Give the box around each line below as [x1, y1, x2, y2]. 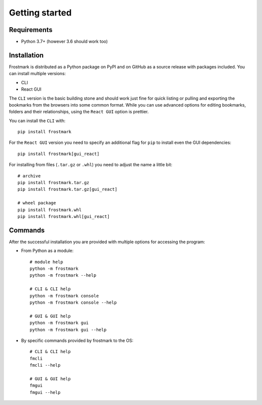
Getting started [9, 7, 72, 18]
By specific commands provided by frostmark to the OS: [21, 337, 133, 343]
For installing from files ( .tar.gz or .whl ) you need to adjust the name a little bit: [9, 162, 172, 168]
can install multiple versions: [9, 71, 66, 77]
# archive [17, 173, 41, 179]
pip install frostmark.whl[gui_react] [17, 214, 110, 219]
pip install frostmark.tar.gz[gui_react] [17, 187, 117, 192]
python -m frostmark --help [30, 273, 97, 278]
